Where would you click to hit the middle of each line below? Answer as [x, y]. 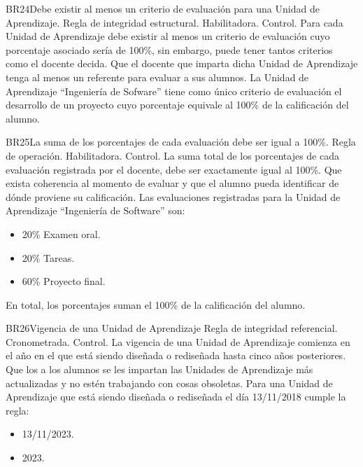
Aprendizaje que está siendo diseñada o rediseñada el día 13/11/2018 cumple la [176, 397]
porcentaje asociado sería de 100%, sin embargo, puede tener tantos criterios [169, 49]
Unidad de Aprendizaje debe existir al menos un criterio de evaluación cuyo [168, 36]
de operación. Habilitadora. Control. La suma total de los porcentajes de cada [172, 155]
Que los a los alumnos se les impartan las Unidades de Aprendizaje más [159, 369]
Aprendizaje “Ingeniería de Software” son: [95, 210]
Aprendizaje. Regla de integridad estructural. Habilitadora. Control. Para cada [175, 22]
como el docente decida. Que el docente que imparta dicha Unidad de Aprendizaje [182, 63]
